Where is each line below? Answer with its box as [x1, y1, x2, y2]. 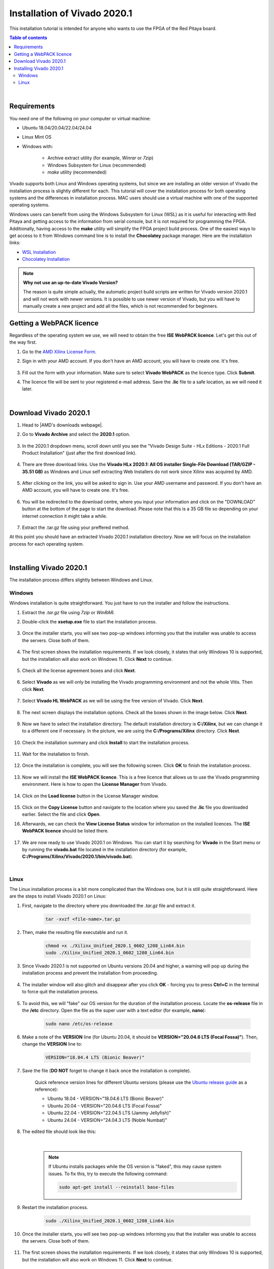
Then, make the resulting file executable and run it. [22, 929, 129, 935]
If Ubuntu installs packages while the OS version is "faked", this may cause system [48, 1163, 222, 1170]
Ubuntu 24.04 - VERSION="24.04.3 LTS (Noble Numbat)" [47, 1117, 167, 1123]
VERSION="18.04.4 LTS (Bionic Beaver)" [45, 1055, 145, 1060]
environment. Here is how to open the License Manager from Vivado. [22, 781, 167, 787]
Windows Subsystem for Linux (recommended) [47, 162, 147, 168]
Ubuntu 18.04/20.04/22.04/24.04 [22, 124, 92, 130]
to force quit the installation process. [22, 989, 99, 995]
